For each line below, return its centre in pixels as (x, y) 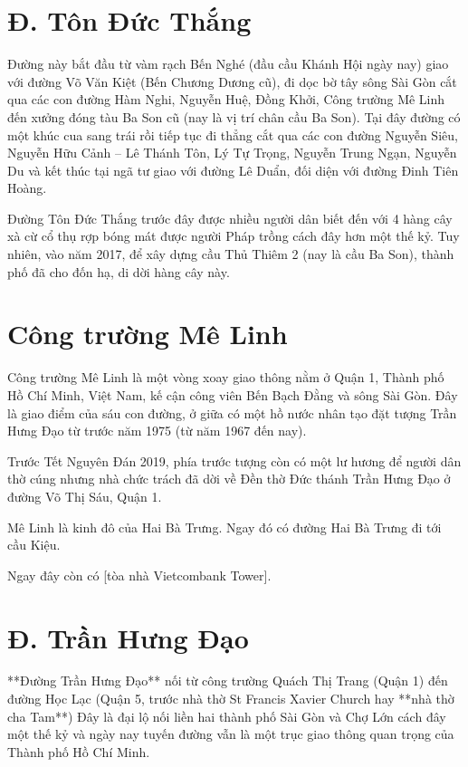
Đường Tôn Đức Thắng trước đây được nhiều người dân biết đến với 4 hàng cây (230, 218)
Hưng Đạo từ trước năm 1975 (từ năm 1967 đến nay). (157, 431)
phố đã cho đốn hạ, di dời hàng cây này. (119, 271)
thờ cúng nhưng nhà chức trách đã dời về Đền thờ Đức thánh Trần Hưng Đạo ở (229, 479)
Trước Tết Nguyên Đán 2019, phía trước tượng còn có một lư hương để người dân (234, 460)
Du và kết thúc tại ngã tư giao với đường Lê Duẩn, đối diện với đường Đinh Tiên (233, 170)
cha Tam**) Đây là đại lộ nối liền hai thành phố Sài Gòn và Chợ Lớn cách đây (227, 716)
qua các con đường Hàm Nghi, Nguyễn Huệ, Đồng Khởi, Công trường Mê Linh (226, 99)
